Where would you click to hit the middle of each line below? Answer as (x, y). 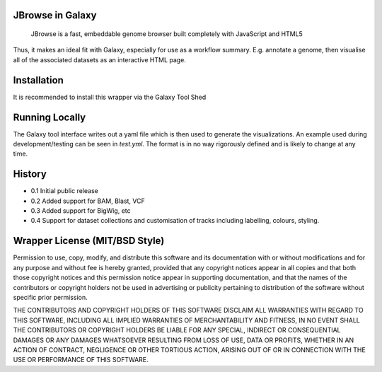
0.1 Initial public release (64, 191)
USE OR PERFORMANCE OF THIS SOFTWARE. (81, 360)
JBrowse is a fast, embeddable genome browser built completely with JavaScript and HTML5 (167, 34)
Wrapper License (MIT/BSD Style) (89, 241)
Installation (38, 80)
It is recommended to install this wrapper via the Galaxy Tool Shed (110, 97)
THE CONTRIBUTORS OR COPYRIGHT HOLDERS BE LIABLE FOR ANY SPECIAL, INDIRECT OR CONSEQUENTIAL (177, 330)
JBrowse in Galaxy (55, 15)
